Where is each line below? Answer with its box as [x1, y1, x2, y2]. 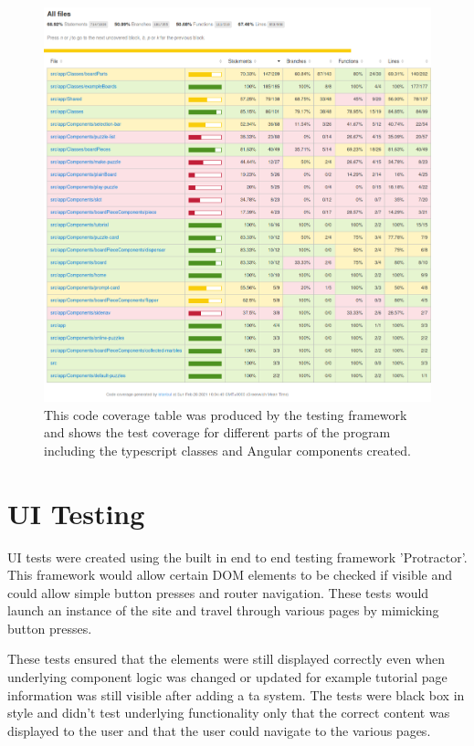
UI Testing [7, 494, 145, 531]
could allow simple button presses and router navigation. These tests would [7, 583, 429, 602]
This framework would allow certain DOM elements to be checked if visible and [7, 565, 453, 584]
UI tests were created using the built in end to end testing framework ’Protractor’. [7, 547, 468, 566]
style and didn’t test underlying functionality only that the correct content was [7, 703, 450, 722]
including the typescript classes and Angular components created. [44, 440, 411, 459]
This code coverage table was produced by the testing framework [44, 405, 407, 424]
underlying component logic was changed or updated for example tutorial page [7, 667, 448, 687]
